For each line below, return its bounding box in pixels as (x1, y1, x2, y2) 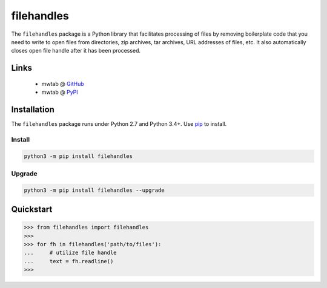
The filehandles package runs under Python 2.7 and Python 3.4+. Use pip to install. (11, 120, 227, 128)
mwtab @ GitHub (41, 80, 84, 87)
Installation (11, 104, 54, 114)
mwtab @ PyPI (41, 88, 78, 96)
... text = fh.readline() (24, 258, 114, 264)
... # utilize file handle (24, 249, 117, 257)
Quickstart (11, 205, 53, 215)
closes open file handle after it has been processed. (11, 47, 141, 54)
